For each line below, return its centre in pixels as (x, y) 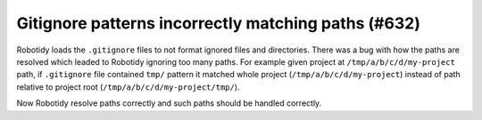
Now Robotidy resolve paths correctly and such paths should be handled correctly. (169, 103)
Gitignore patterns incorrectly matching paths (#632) (219, 23)
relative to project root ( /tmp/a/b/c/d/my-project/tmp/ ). (128, 87)
